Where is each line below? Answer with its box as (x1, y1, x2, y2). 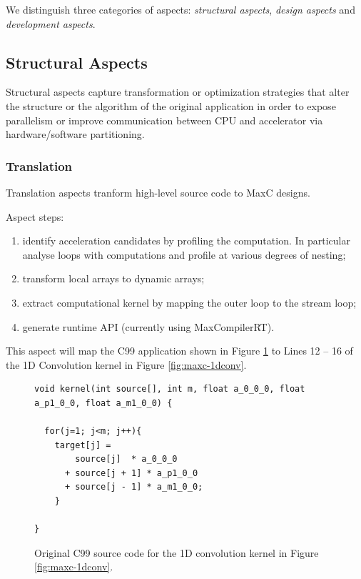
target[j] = (54, 440, 111, 450)
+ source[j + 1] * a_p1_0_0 (64, 467, 198, 478)
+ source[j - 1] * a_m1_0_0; (64, 482, 203, 493)
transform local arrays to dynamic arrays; (22, 271, 205, 286)
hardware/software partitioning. (6, 127, 145, 142)
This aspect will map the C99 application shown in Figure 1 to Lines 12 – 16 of (6, 343, 353, 358)
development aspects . (6, 16, 96, 31)
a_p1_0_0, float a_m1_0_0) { (34, 397, 173, 408)
